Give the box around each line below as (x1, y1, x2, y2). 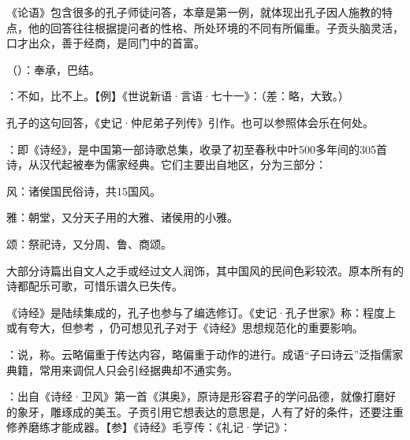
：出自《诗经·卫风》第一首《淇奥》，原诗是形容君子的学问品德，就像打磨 (6, 388, 385, 405)
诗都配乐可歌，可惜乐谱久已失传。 (6, 278, 183, 294)
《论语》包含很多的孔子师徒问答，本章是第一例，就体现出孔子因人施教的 (6, 4, 382, 20)
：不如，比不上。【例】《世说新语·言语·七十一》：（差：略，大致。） (6, 88, 349, 104)
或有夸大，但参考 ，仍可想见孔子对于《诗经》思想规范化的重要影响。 (6, 319, 363, 336)
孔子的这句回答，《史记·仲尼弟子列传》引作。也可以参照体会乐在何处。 (6, 114, 374, 130)
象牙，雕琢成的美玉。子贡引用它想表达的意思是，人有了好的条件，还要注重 (17, 403, 404, 419)
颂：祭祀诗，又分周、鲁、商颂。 (6, 235, 172, 252)
